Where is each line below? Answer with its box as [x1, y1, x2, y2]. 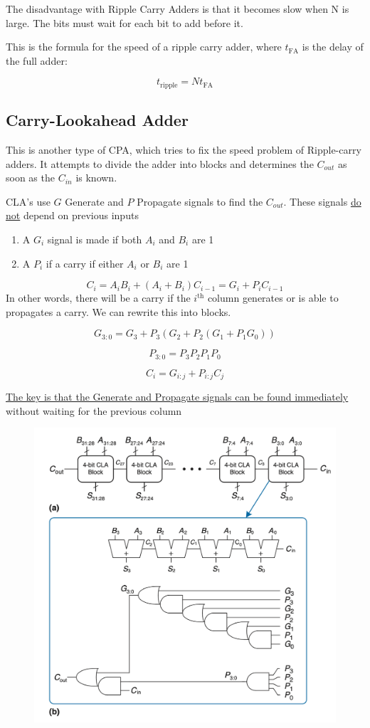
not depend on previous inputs [6, 208, 139, 223]
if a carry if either [46, 255, 124, 270]
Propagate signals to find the [137, 194, 263, 209]
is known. [75, 170, 117, 185]
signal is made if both [47, 232, 142, 246]
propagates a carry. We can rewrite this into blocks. [6, 304, 231, 319]
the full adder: [6, 53, 68, 68]
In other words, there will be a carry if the [6, 290, 191, 305]
